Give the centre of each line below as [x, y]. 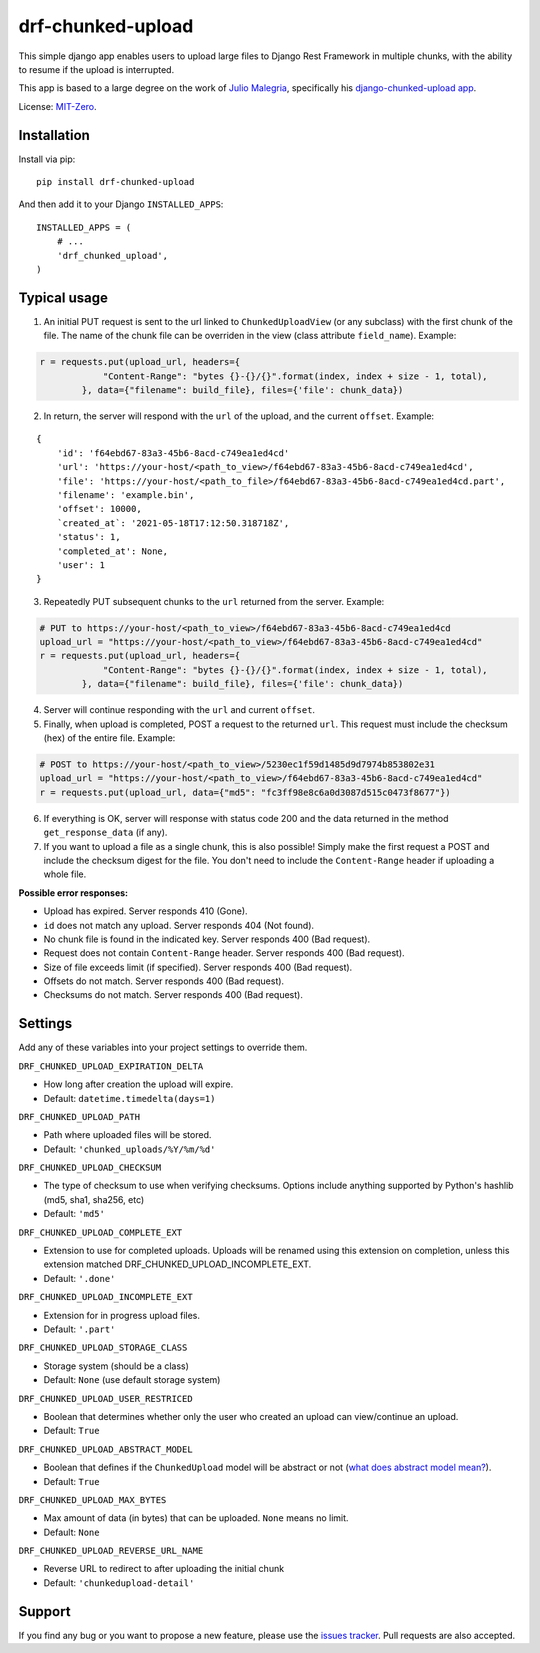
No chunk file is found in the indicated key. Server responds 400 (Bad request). [207, 939]
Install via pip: [47, 159]
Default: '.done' [79, 1278]
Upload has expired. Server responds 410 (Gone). [146, 911]
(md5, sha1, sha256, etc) [94, 1199]
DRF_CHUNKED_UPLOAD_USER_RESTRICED [106, 1398]
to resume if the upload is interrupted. [96, 69]
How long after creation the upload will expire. [138, 1084]
